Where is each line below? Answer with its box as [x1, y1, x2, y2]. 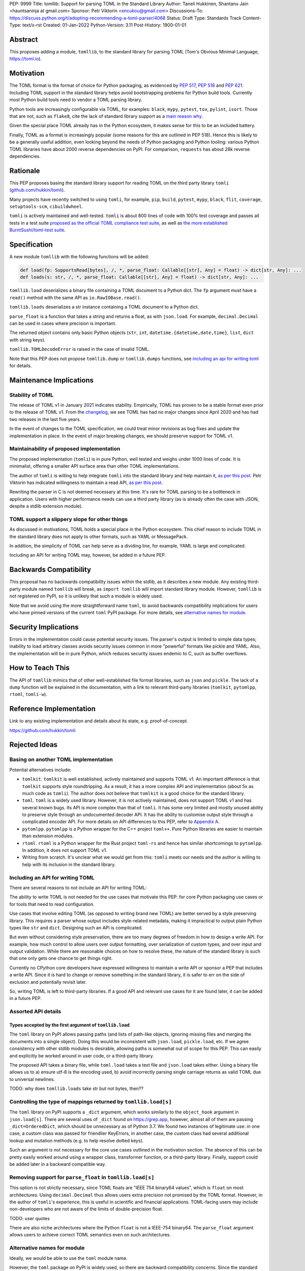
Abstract [9, 35, 38, 44]
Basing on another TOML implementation [9, 756, 113, 763]
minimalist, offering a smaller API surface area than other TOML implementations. [9, 463, 180, 469]
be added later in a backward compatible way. [9, 1161, 106, 1167]
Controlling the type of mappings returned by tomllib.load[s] [9, 1098, 172, 1105]
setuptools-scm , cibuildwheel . [9, 203, 83, 209]
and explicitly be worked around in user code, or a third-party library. [9, 1052, 155, 1058]
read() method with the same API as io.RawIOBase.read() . [9, 294, 142, 300]
